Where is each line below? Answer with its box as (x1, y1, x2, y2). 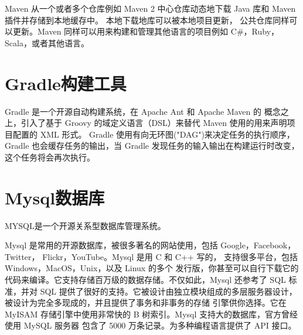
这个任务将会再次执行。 (5, 151, 95, 163)
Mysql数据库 (5, 185, 105, 209)
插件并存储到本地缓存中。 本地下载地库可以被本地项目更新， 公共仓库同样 (5, 13, 290, 26)
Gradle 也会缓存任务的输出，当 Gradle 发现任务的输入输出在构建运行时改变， (5, 139, 299, 152)
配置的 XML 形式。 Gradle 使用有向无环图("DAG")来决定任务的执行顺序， (12, 128, 295, 140)
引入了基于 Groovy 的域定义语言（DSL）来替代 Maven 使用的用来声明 (21, 117, 287, 129)
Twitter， (5, 250, 40, 262)
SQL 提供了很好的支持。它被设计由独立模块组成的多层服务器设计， (40, 285, 297, 297)
